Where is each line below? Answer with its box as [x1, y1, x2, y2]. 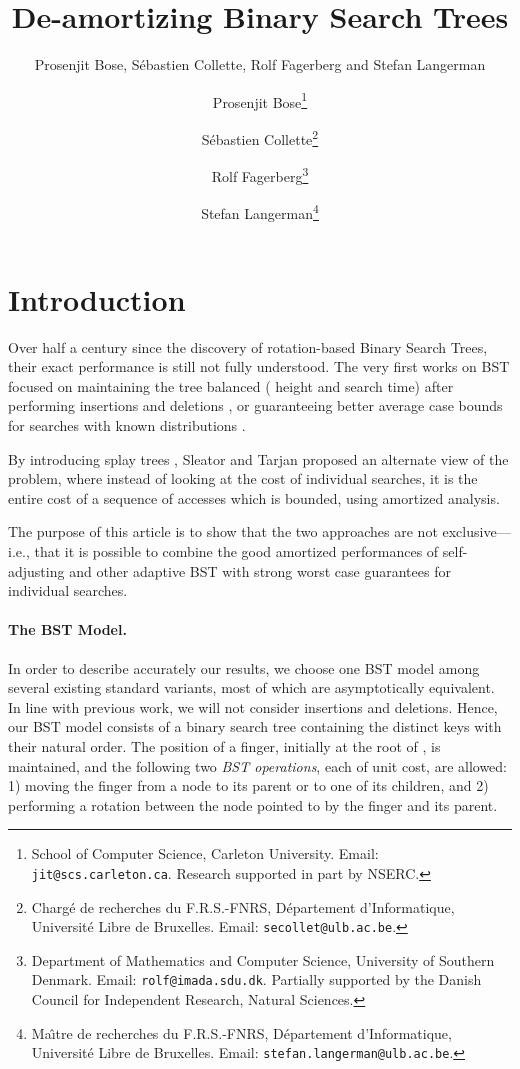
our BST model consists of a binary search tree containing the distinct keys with [8, 716, 502, 737]
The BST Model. [8, 619, 127, 640]
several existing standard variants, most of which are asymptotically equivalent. [8, 677, 495, 698]
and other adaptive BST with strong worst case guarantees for [69, 560, 451, 581]
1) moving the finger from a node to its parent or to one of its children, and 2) [8, 775, 489, 796]
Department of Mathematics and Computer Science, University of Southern [31, 949, 495, 970]
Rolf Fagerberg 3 [211, 163, 309, 186]
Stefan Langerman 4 [201, 200, 319, 224]
